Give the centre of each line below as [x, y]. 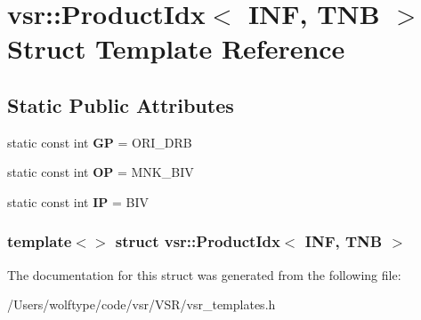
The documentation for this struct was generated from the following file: [204, 274]
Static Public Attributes [121, 104]
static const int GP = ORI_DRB [100, 142]
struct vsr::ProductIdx [198, 241]
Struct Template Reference [176, 48]
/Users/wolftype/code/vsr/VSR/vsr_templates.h [142, 304]
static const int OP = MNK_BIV [101, 172]
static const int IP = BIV [78, 201]
